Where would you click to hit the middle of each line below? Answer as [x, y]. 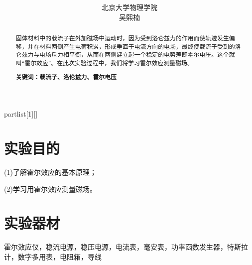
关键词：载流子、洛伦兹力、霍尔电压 [66, 77]
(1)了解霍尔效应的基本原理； [50, 172]
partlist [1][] [21, 114]
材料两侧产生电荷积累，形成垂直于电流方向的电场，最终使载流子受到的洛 [140, 46]
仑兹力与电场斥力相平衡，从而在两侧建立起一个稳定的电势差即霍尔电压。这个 [122, 55]
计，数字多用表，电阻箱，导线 [53, 256]
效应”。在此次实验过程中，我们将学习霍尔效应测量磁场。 [115, 63]
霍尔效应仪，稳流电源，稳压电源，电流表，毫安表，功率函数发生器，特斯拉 [126, 247]
